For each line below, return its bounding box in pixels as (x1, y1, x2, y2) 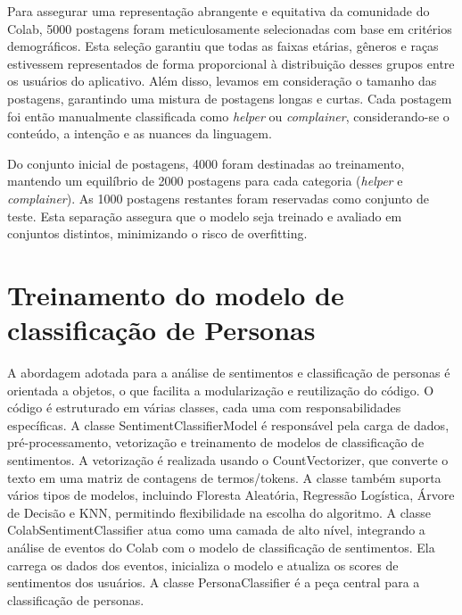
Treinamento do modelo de (7, 276, 344, 312)
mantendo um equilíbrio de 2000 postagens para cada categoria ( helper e (7, 171, 403, 190)
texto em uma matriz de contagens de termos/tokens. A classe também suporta (7, 468, 441, 486)
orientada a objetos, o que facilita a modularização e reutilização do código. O (7, 380, 434, 399)
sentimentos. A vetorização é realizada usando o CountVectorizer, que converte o (7, 451, 449, 469)
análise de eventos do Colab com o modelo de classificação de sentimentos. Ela (7, 537, 435, 556)
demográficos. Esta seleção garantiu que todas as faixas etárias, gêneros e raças (7, 37, 439, 55)
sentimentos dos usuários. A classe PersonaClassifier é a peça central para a (7, 573, 420, 592)
